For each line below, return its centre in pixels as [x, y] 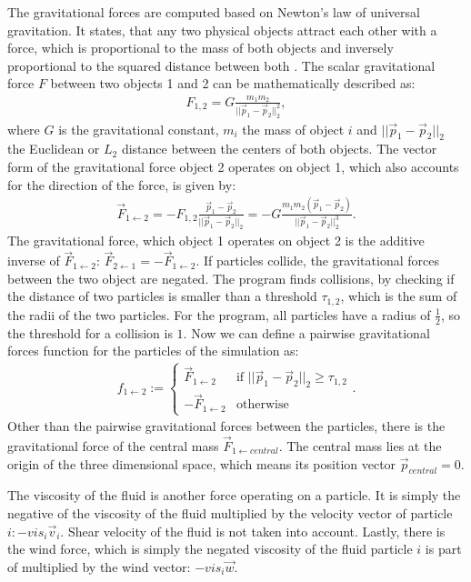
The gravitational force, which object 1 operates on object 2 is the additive [216, 241]
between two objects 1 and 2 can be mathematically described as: [233, 83]
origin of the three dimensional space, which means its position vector [202, 463]
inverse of [34, 261]
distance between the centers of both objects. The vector [279, 149]
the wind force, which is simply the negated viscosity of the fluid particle [210, 549]
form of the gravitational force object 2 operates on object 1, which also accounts [233, 166]
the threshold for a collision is [90, 332]
